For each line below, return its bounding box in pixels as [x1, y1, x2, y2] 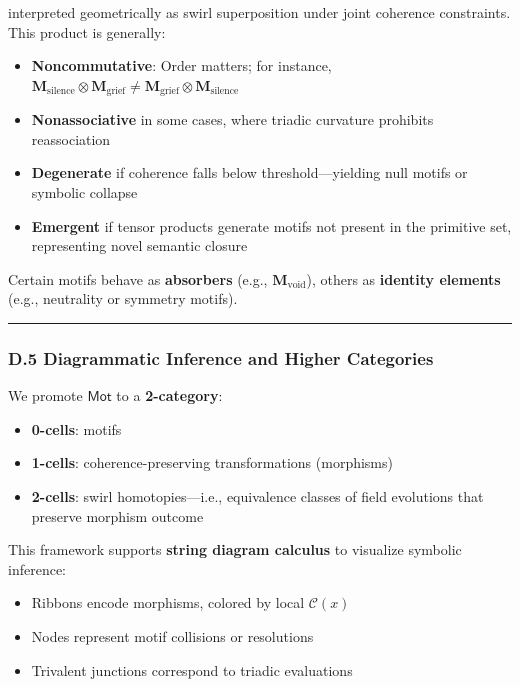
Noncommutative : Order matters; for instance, [31, 55, 332, 76]
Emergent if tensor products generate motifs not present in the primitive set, [31, 215, 512, 236]
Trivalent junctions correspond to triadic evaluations [31, 659, 353, 680]
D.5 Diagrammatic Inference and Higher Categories [8, 345, 434, 370]
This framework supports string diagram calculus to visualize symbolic [8, 539, 462, 560]
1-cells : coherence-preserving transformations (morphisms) [31, 452, 393, 473]
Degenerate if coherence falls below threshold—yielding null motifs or [31, 162, 468, 183]
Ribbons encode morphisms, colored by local [31, 592, 305, 613]
